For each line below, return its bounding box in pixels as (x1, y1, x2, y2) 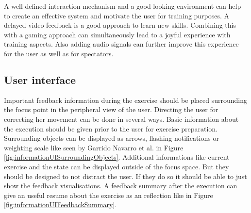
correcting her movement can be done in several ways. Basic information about (4, 114, 239, 124)
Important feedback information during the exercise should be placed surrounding (4, 95, 248, 105)
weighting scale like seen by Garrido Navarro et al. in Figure (4, 142, 184, 152)
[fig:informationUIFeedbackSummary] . (4, 199, 117, 210)
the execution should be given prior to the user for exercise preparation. (4, 123, 218, 133)
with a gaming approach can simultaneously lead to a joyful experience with (4, 29, 231, 39)
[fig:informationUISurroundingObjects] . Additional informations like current (4, 152, 230, 162)
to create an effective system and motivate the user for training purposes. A (4, 10, 230, 20)
